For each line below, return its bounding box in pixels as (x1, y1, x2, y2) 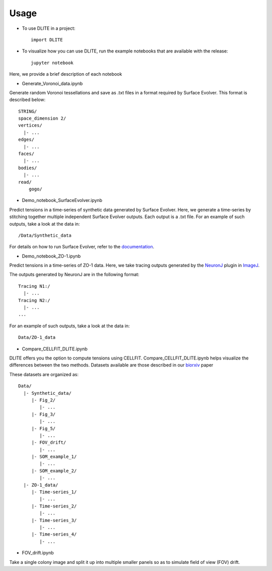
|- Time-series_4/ (31, 532, 77, 537)
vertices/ (18, 123, 42, 128)
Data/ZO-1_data (18, 335, 56, 340)
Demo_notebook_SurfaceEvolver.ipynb (22, 197, 103, 203)
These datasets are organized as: (9, 371, 79, 377)
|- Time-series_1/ (31, 489, 77, 495)
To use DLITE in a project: (22, 25, 76, 31)
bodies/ (18, 165, 37, 171)
